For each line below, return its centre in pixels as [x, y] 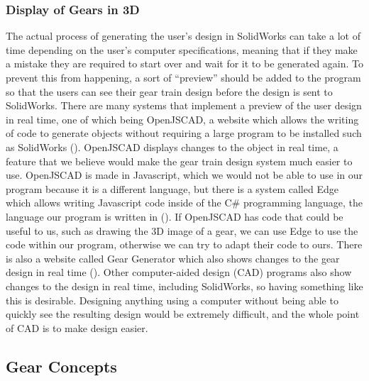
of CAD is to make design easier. [77, 327]
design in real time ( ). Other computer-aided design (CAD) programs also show [179, 272]
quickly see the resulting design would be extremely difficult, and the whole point [183, 314]
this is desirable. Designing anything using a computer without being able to [172, 300]
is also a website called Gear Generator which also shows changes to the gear [173, 258]
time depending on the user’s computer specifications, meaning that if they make [182, 49]
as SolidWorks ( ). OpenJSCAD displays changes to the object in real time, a [172, 147]
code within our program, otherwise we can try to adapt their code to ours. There [184, 244]
